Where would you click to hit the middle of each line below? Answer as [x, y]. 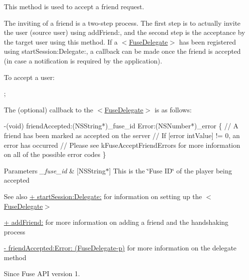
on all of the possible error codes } [55, 154]
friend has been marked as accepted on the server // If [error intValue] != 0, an [122, 135]
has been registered [207, 41]
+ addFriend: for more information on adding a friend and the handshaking [116, 222]
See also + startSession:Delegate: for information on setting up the [103, 196]
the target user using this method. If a [61, 41]
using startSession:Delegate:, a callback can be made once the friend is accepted [122, 51]
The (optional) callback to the [49, 109]
